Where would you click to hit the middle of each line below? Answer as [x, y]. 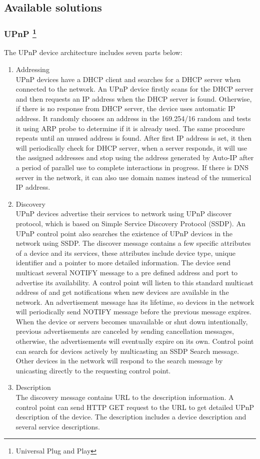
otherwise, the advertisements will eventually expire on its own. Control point [135, 341]
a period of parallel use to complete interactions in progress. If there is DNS [132, 167]
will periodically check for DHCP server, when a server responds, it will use [131, 147]
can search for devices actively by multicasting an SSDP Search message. [127, 351]
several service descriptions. [58, 426]
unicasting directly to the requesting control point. [93, 370]
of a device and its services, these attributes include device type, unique [125, 253]
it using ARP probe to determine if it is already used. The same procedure [130, 128]
